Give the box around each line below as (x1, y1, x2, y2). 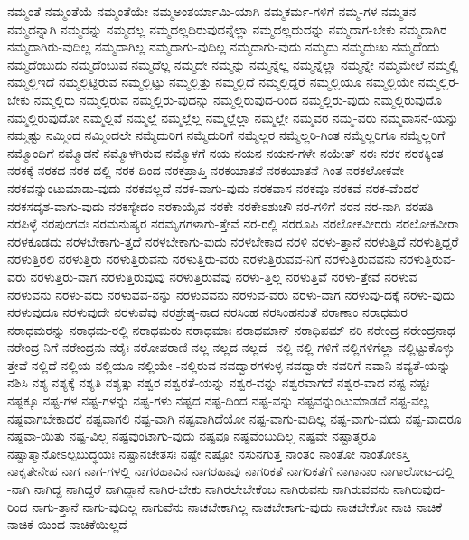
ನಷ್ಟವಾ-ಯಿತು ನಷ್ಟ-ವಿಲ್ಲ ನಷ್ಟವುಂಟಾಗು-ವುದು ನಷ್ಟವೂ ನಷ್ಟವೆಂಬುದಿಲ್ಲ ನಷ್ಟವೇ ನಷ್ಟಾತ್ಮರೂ (7, 426, 377, 445)
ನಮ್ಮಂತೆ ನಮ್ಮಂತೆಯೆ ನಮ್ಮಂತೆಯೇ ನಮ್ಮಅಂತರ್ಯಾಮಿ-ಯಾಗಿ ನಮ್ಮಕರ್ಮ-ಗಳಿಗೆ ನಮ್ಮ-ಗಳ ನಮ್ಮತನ (7, 2, 417, 20)
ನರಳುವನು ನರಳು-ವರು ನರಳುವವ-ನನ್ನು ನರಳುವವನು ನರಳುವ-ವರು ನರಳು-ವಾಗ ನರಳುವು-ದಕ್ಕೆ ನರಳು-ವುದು (7, 284, 455, 303)
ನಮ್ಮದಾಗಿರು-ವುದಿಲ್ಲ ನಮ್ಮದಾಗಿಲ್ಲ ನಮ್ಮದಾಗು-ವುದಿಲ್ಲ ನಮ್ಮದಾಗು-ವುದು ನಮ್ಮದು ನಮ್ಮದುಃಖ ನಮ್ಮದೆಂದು (7, 37, 440, 56)
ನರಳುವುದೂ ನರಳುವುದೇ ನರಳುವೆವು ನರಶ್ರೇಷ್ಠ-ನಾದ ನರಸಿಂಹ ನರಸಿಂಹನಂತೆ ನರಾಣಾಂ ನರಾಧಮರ (7, 303, 408, 321)
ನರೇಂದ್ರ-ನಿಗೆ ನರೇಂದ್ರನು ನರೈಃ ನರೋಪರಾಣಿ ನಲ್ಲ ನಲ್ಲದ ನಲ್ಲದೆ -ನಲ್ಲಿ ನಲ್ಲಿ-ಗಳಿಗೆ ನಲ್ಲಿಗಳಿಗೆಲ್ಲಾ (7, 338, 395, 357)
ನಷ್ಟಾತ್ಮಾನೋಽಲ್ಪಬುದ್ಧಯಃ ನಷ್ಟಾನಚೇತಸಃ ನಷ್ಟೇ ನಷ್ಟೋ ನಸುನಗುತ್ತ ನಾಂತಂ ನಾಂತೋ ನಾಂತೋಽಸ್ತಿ (7, 443, 410, 462)
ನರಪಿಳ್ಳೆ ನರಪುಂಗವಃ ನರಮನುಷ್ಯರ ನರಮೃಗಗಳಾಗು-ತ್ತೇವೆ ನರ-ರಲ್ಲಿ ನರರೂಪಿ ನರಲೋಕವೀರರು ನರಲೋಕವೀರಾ (7, 214, 459, 233)
